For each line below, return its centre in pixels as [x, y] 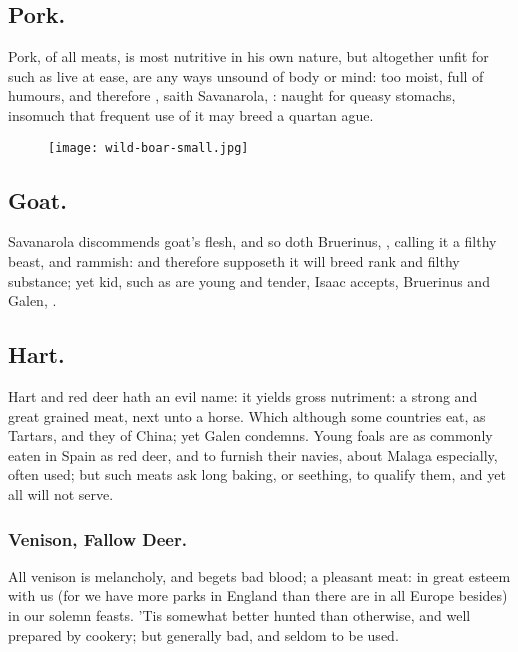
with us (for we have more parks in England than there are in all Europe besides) [258, 595]
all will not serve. [61, 493]
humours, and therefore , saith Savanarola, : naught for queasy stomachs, [232, 95]
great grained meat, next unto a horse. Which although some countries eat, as [247, 415]
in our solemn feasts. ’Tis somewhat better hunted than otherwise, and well [239, 614]
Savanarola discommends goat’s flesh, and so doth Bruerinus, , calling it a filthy [252, 241]
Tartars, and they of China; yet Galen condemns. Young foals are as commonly [250, 435]
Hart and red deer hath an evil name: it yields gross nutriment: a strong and [243, 396]
